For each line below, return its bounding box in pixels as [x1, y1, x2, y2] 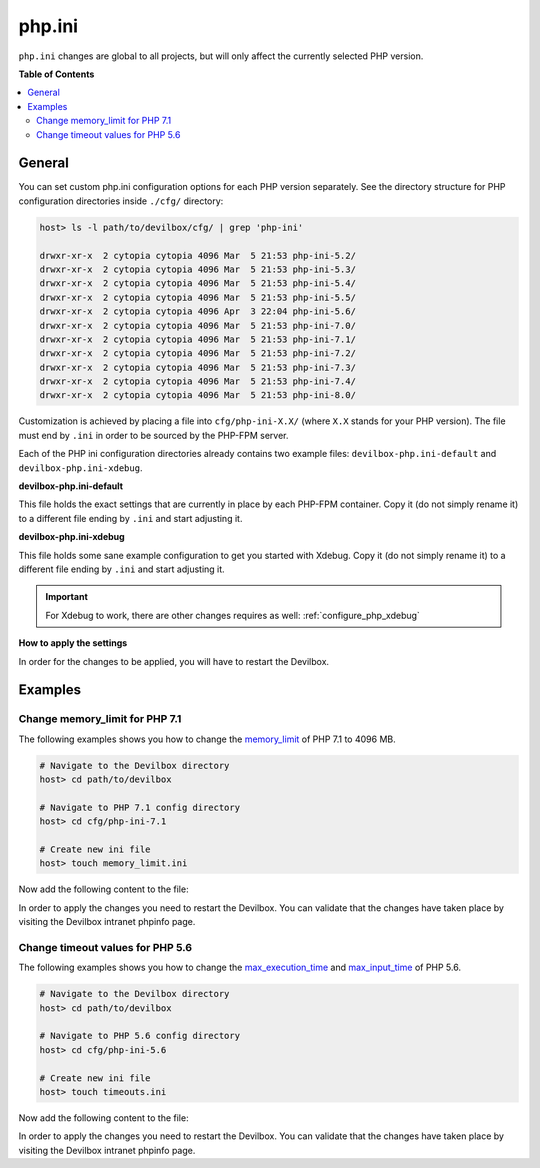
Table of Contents [18, 68, 95, 80]
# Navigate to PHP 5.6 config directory [39, 1030, 240, 1042]
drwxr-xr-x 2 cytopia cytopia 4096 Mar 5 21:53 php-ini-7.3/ [39, 361, 357, 373]
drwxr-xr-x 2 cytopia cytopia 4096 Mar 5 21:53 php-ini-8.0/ [39, 390, 357, 401]
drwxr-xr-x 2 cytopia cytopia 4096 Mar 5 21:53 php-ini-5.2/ [39, 250, 357, 261]
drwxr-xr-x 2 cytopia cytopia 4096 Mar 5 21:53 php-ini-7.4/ [39, 376, 357, 387]
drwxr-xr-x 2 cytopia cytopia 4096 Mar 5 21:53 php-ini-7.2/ [39, 348, 357, 359]
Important [45, 591, 89, 603]
